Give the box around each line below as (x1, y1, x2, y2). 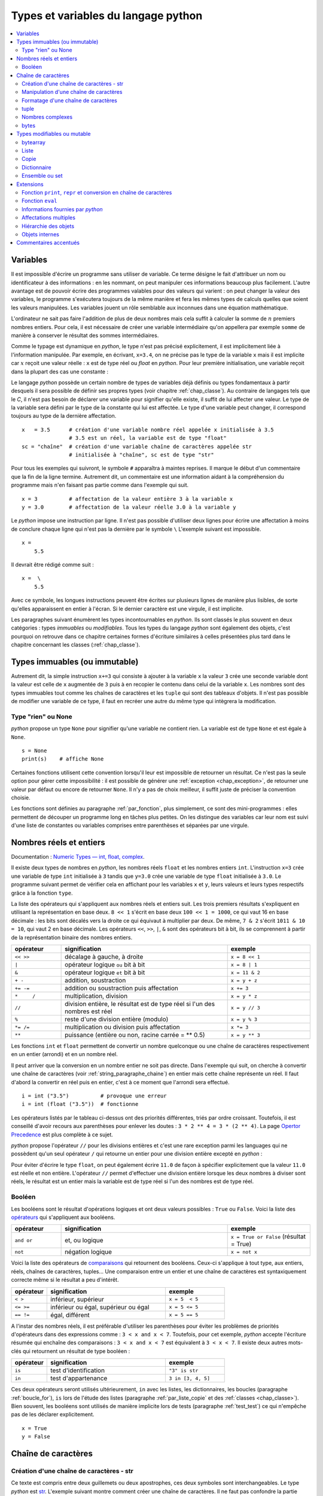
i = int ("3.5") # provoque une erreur (22, 1092, 167, 1099)
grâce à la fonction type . (11, 889, 73, 896)
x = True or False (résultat (230, 1233, 306, 1241)
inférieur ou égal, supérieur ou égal (50, 1303, 150, 1311)
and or (14, 1237, 33, 1243)
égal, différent (50, 1310, 90, 1319)
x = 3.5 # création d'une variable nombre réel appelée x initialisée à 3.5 (22, 426, 275, 433)
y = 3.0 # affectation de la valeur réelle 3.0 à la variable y (22, 503, 236, 510)
